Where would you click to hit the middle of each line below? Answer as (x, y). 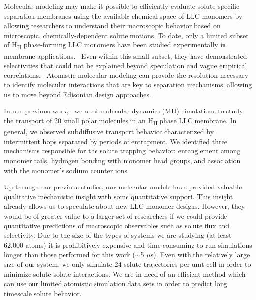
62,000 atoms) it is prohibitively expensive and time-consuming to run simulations (128, 244)
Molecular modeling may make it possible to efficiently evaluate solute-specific (122, 6)
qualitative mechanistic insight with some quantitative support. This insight (119, 196)
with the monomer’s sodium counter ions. (66, 170)
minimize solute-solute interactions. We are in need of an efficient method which (125, 274)
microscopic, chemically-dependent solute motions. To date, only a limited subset (126, 35)
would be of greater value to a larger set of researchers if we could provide (116, 215)
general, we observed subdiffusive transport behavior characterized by (109, 131)
